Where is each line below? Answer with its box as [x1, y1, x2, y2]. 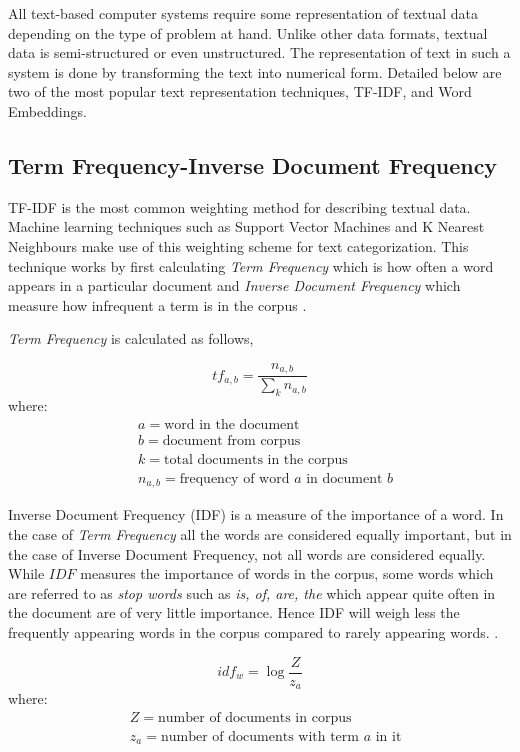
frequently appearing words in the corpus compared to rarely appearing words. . [8, 621, 499, 642]
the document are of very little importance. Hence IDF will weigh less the [8, 602, 460, 623]
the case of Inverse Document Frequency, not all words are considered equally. [8, 543, 486, 564]
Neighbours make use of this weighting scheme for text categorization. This [8, 235, 469, 256]
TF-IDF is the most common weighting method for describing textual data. [8, 196, 471, 217]
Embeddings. [8, 100, 87, 121]
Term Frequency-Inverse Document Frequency [8, 149, 498, 180]
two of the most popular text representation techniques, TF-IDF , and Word [8, 81, 472, 102]
